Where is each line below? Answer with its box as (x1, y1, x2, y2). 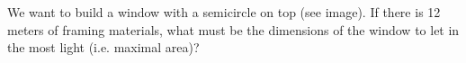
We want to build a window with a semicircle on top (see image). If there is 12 (7, 3, 441, 21)
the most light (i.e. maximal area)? (7, 38, 200, 57)
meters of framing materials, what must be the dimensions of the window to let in (7, 20, 460, 39)
